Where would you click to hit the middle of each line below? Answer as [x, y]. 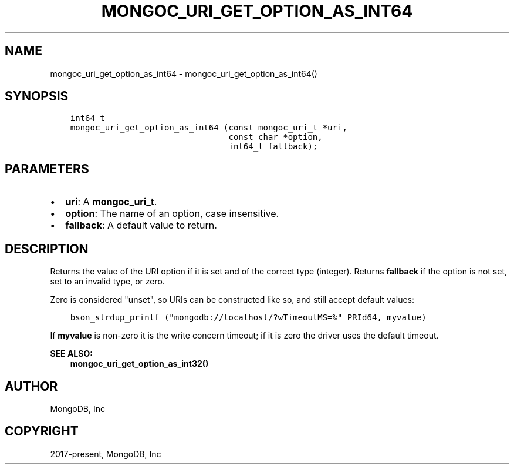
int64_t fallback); [273, 147]
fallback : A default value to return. [141, 225]
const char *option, [275, 137]
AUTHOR [31, 386]
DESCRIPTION [47, 249]
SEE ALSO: [71, 354]
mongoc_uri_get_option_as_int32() [139, 364]
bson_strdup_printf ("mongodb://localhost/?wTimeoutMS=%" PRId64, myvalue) [248, 318]
